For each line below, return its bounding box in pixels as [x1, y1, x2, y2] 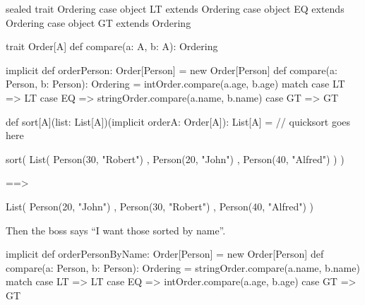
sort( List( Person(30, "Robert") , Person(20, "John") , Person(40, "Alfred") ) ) [6, 151, 345, 166]
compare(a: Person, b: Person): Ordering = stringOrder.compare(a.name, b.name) [6, 260, 360, 275]
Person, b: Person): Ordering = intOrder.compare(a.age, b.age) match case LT [6, 76, 345, 91]
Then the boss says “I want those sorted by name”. [6, 222, 226, 237]
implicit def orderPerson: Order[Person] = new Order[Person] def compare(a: [6, 62, 337, 77]
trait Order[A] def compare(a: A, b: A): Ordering [6, 39, 218, 54]
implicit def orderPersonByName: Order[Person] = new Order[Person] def [6, 246, 324, 261]
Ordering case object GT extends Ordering [6, 15, 191, 30]
